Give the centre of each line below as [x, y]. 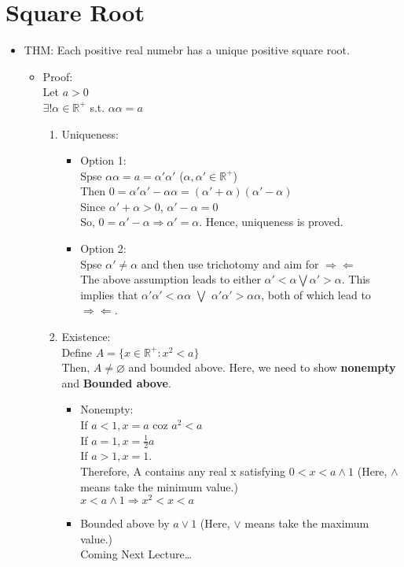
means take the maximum [307, 523]
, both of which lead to [316, 294]
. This [356, 279]
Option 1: [103, 160]
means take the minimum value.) [159, 486]
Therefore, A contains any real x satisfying [183, 471]
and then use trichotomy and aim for [230, 263]
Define [77, 352]
